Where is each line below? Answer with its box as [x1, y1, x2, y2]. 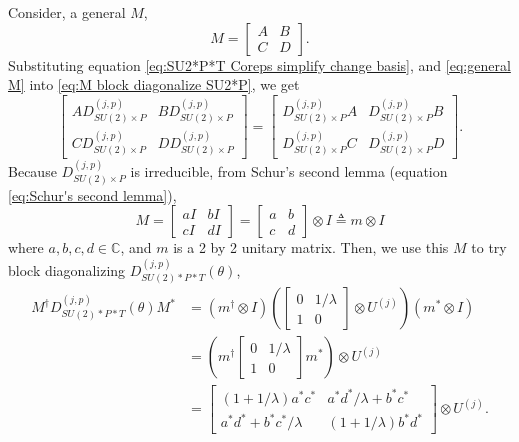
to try [471, 237, 507, 258]
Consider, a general [8, 2, 126, 22]
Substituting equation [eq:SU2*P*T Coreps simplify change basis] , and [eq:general [8, 54, 511, 75]
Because [8, 161, 57, 182]
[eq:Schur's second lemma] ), [8, 184, 177, 205]
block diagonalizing [8, 259, 126, 280]
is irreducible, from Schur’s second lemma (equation [130, 161, 448, 182]
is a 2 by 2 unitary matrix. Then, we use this [173, 237, 449, 258]
